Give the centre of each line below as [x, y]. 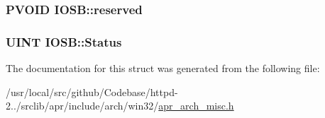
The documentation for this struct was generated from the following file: [163, 68]
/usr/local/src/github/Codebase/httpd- [92, 92]
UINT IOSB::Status [64, 41]
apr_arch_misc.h [196, 106]
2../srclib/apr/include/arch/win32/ [82, 106]
